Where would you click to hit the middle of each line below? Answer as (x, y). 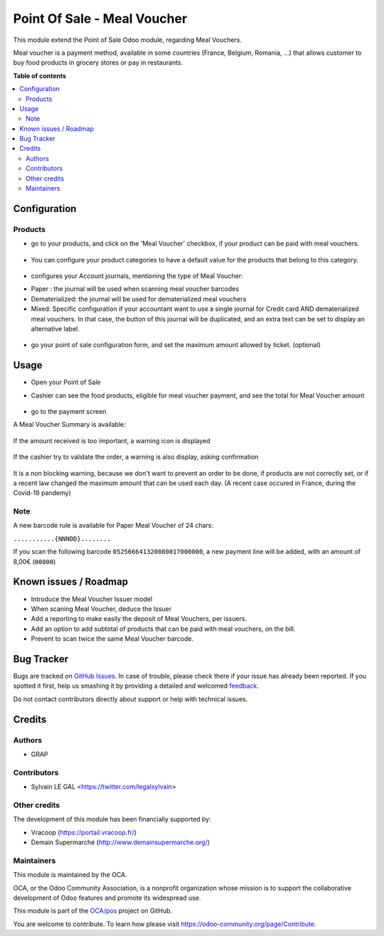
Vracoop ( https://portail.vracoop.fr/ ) (84, 832)
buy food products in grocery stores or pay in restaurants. (98, 63)
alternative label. (55, 329)
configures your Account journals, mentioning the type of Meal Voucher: (137, 276)
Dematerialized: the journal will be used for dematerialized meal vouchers (139, 299)
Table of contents (40, 75)
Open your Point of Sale (66, 382)
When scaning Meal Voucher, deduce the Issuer (101, 609)
